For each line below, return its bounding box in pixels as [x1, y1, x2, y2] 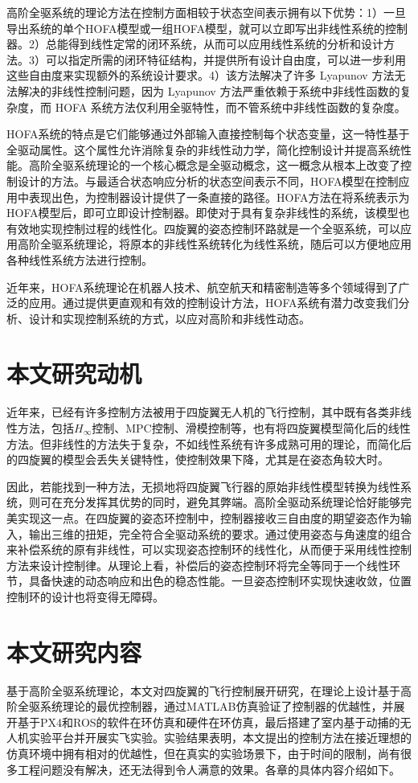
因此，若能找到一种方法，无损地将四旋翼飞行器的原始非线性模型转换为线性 [6, 478, 400, 494]
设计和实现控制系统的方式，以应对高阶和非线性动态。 [28, 310, 310, 326]
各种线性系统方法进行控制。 [6, 251, 153, 268]
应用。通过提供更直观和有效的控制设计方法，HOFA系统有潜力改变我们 [28, 294, 399, 311]
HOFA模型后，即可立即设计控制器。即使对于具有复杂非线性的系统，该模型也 [6, 204, 410, 221]
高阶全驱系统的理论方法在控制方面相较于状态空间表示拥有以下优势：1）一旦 [6, 4, 406, 20]
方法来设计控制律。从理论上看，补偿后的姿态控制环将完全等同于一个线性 [6, 556, 389, 573]
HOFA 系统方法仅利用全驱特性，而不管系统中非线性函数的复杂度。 [55, 98, 406, 115]
